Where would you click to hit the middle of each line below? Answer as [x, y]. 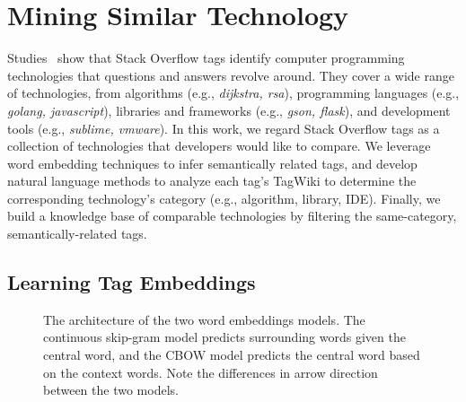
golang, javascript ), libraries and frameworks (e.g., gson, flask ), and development [229, 110]
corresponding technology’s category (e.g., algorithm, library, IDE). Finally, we [224, 198]
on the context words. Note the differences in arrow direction [211, 372]
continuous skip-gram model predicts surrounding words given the [224, 337]
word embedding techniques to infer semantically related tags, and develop [212, 163]
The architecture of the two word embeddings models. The [204, 319]
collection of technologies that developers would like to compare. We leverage [219, 146]
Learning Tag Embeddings [132, 282]
